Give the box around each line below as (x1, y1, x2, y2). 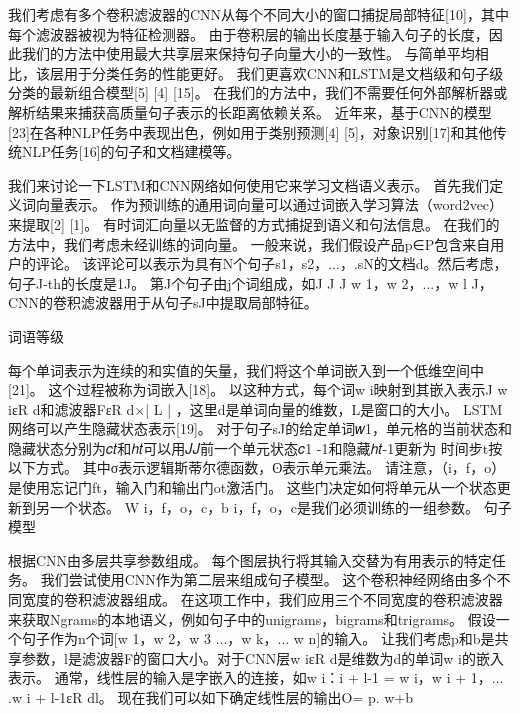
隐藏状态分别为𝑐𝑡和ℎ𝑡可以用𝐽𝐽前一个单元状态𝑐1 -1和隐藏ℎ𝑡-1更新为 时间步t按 (8, 437, 503, 458)
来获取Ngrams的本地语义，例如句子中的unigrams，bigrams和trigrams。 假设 (8, 608, 496, 629)
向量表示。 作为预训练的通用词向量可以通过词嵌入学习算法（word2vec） (35, 194, 504, 215)
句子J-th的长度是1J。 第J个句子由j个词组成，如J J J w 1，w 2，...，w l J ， (8, 272, 493, 293)
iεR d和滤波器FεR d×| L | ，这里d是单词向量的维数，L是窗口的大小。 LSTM (8, 398, 503, 419)
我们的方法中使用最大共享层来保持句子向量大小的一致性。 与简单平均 (21, 43, 475, 64)
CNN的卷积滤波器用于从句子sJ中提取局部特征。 (8, 292, 318, 313)
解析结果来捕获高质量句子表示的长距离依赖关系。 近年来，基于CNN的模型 (8, 101, 492, 122)
